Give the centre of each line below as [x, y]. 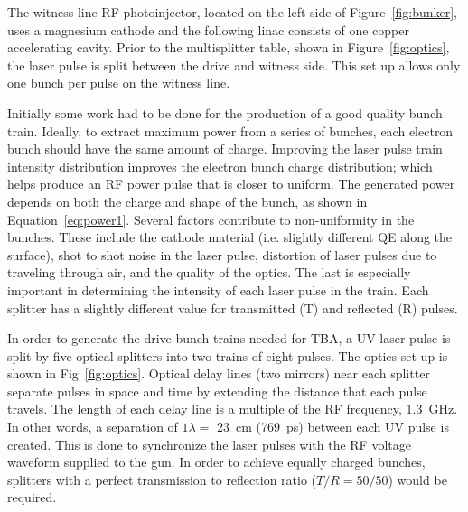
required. [32, 497]
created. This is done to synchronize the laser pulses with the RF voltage [209, 444]
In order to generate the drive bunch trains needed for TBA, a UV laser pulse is [229, 338]
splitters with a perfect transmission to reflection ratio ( [162, 479]
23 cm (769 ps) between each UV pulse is [333, 427]
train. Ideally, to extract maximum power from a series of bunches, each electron [230, 130]
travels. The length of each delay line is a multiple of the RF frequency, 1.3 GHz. [233, 409]
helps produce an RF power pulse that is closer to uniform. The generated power [231, 184]
